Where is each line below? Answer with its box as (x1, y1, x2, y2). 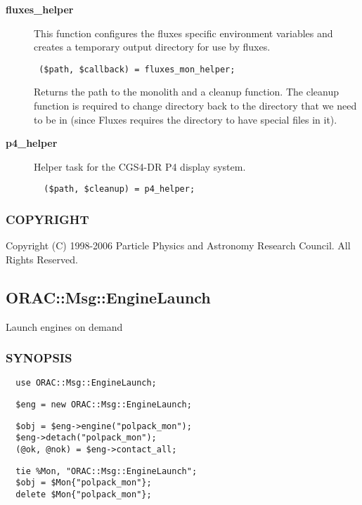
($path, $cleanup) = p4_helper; (44, 184, 195, 195)
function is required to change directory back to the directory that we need (34, 98, 357, 113)
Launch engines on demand (6, 319, 123, 334)
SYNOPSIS (6, 349, 72, 367)
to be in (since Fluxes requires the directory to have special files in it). (34, 112, 337, 126)
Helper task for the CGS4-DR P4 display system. (34, 159, 246, 173)
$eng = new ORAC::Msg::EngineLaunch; (15, 400, 192, 410)
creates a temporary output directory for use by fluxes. (34, 39, 271, 54)
